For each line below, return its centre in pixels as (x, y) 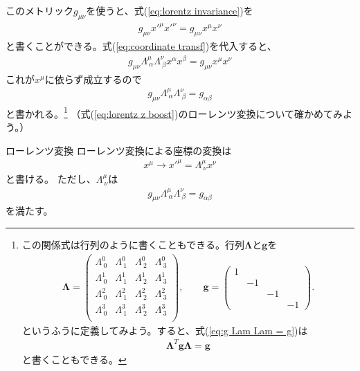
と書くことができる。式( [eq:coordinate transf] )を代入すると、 (141, 46)
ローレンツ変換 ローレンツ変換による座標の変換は (119, 150)
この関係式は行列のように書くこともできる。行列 (133, 245)
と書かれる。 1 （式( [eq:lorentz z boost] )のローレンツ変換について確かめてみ (174, 112)
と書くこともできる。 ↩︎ (74, 359)
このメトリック (39, 10)
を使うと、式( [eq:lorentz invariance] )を (170, 10)
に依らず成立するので (93, 79)
